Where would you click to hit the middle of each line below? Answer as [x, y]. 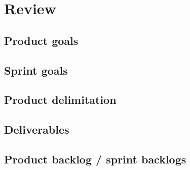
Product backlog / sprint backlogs [95, 159]
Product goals [41, 40]
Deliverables [37, 129]
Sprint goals [36, 70]
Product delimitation [60, 100]
